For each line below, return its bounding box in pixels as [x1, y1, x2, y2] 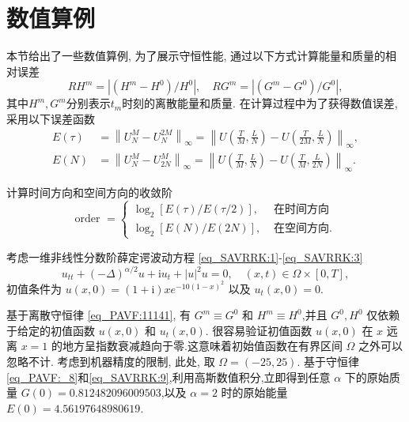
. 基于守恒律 [297, 352, 359, 369]
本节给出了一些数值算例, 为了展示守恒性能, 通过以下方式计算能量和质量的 [6, 47, 386, 64]
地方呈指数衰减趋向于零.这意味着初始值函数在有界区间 [62, 337, 343, 354]
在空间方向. [274, 222, 333, 234]
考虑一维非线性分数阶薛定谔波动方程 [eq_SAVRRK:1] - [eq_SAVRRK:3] [6, 248, 363, 265]
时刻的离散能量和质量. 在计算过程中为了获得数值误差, [122, 95, 398, 111]
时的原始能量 [221, 384, 288, 401]
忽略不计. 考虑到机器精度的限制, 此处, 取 [6, 352, 215, 369]
